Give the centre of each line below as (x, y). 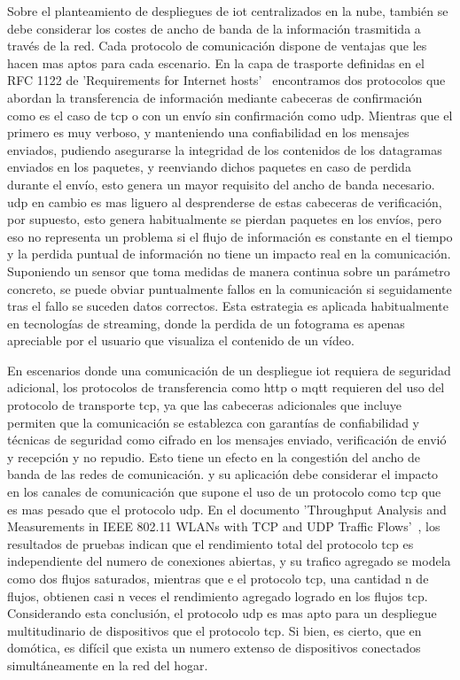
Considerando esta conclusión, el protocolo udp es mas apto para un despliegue (222, 613)
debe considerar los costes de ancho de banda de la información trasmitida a (214, 28)
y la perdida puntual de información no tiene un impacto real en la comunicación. (229, 254)
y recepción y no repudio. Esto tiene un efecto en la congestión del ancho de (214, 456)
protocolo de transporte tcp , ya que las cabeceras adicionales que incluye (204, 405)
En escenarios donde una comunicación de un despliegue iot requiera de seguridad (229, 370)
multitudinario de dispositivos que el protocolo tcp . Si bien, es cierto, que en (214, 630)
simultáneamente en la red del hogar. (108, 665)
